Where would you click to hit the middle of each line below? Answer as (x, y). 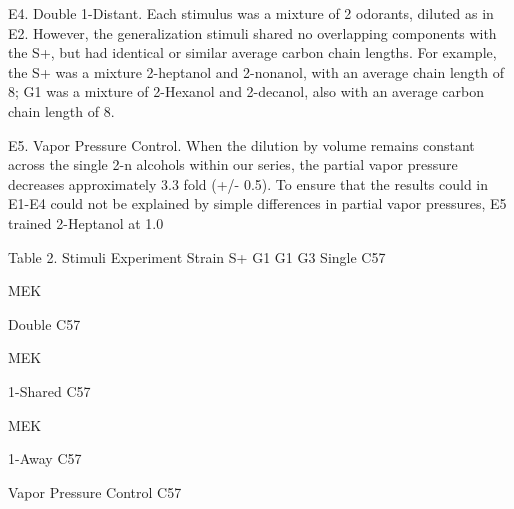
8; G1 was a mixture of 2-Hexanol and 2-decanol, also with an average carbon (246, 91)
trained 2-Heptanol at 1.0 (86, 222)
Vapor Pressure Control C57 (95, 491)
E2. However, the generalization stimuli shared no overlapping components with (252, 32)
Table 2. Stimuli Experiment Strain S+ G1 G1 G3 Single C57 (197, 256)
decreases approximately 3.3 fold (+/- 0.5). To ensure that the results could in (248, 183)
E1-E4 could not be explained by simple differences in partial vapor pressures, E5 (257, 203)
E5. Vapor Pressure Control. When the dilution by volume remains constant (241, 144)
